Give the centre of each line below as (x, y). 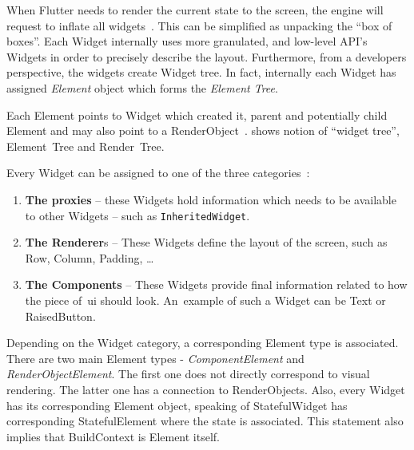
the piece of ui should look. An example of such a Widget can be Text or (205, 300)
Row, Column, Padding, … (90, 257)
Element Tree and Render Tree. (86, 146)
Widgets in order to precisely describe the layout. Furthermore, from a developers (207, 56)
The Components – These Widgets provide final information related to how (216, 284)
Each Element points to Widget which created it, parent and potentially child (197, 114)
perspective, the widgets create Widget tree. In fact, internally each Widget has (201, 72)
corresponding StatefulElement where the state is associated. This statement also (205, 421)
